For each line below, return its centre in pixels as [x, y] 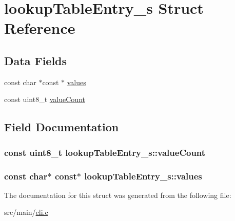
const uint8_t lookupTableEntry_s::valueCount [105, 152]
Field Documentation [62, 127]
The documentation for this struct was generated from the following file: [118, 195]
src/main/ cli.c [26, 212]
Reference [40, 28]
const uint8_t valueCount [45, 99]
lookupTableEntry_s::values [143, 176]
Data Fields [36, 60]
